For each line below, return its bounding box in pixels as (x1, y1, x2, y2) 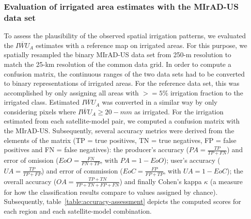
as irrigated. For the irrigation (134, 106, 224, 116)
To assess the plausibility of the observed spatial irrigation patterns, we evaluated (4, 31, 246, 41)
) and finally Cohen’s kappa (119, 176, 202, 186)
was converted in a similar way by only (102, 97, 218, 107)
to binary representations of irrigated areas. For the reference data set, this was (4, 78, 239, 88)
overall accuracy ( (4, 176, 57, 186)
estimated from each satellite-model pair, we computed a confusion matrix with (4, 116, 240, 126)
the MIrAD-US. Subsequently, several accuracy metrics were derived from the (4, 125, 235, 136)
